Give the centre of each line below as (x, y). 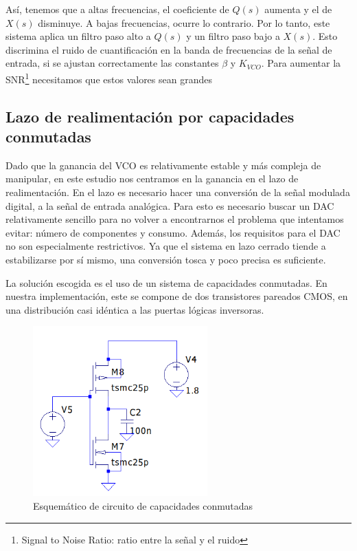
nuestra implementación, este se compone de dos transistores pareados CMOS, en (177, 296)
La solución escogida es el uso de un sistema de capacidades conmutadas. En (166, 282)
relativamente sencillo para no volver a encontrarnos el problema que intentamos (175, 219)
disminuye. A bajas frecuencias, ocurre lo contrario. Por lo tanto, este (184, 22)
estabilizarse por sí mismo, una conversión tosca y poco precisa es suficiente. (166, 259)
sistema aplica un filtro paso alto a (78, 36)
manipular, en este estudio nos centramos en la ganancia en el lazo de (152, 179)
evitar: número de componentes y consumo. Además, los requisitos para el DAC (173, 232)
